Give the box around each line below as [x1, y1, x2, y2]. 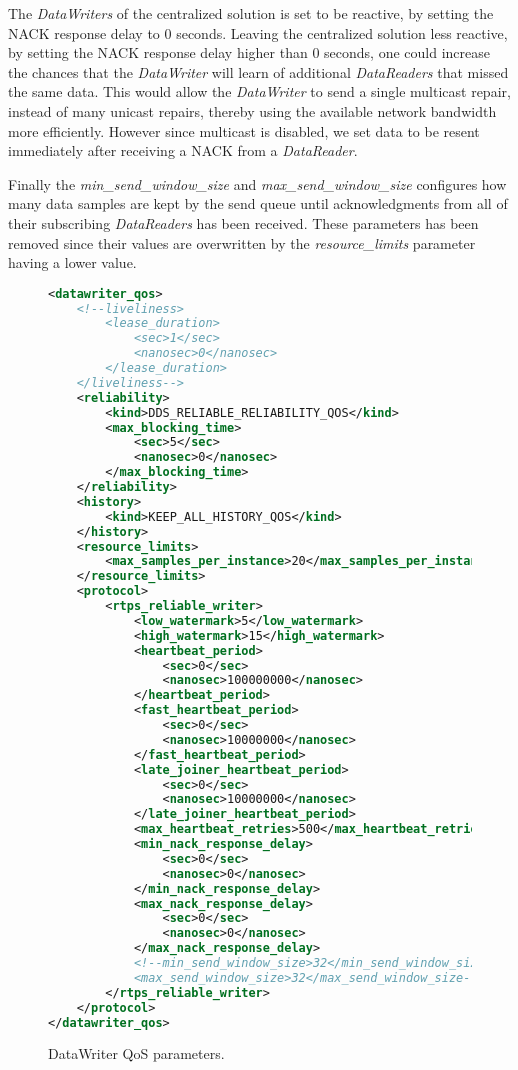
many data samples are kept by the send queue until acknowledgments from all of [8, 193, 508, 214]
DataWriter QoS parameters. [48, 1043, 225, 1064]
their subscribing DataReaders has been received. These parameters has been [8, 212, 479, 233]
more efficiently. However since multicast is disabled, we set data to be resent [8, 120, 480, 141]
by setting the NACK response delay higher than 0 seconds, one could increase [8, 42, 490, 63]
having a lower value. [8, 252, 137, 273]
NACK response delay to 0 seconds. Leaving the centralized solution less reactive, [8, 22, 508, 43]
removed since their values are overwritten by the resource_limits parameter [8, 232, 476, 253]
